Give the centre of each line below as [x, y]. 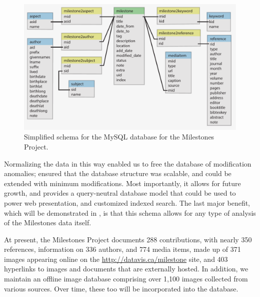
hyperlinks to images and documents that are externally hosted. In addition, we [126, 269]
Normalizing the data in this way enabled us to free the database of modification [128, 163]
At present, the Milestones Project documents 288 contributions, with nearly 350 [128, 239]
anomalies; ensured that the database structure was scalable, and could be [118, 173]
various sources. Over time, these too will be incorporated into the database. [121, 288]
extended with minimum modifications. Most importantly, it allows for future [122, 183]
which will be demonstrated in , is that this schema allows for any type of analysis [130, 212]
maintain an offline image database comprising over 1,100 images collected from [126, 279]
